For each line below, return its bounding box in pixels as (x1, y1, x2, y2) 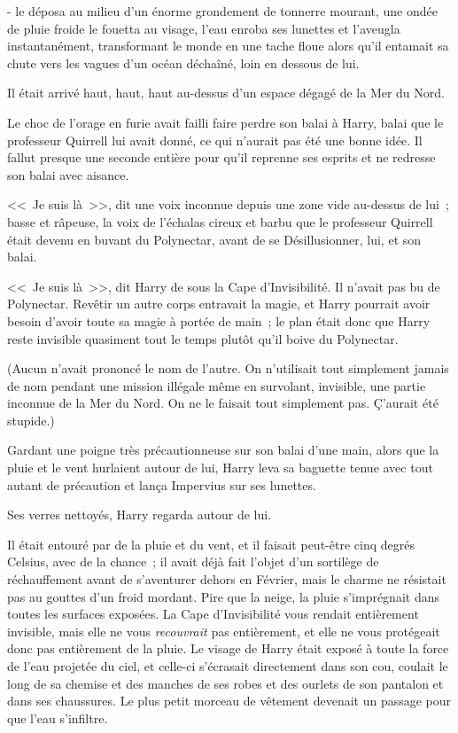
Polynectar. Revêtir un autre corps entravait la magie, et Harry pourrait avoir (7, 294, 431, 313)
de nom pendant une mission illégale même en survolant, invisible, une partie (7, 376, 426, 394)
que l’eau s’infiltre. (7, 708, 108, 727)
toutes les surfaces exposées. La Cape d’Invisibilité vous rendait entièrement (7, 604, 419, 623)
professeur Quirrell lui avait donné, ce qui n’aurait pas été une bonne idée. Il (7, 130, 423, 149)
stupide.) (7, 410, 55, 429)
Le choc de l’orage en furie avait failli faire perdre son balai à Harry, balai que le (7, 113, 444, 131)
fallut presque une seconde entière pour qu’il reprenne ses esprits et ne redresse (7, 148, 436, 167)
